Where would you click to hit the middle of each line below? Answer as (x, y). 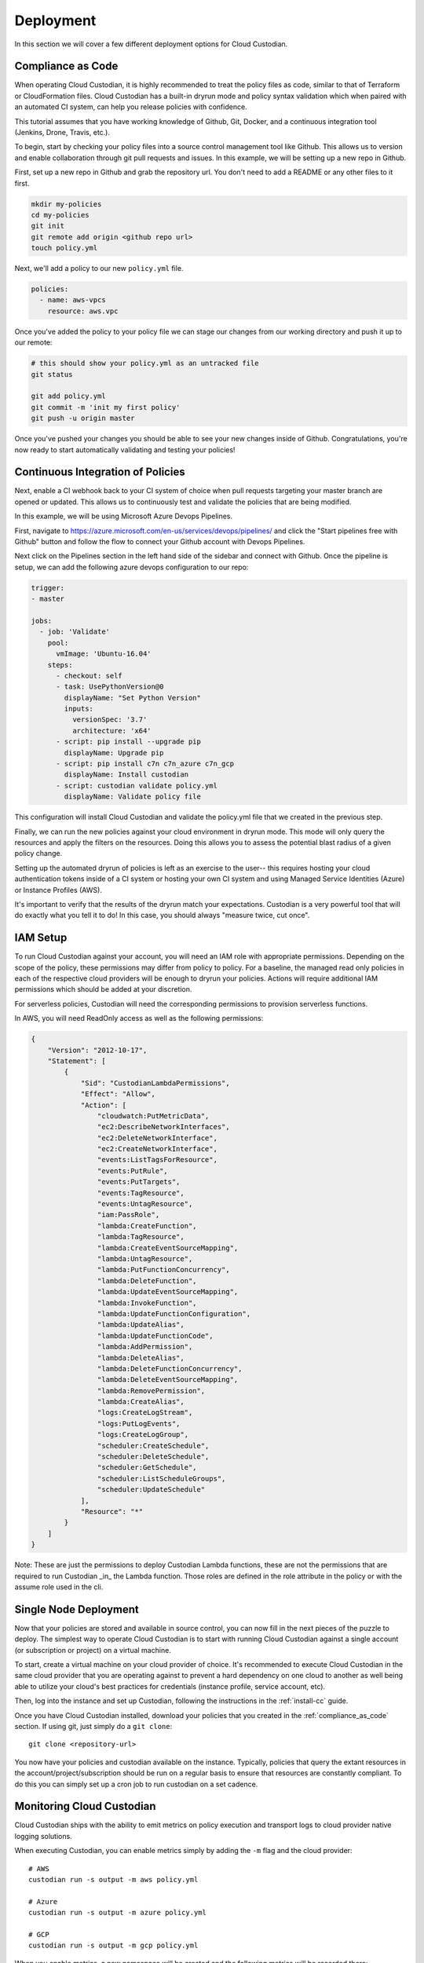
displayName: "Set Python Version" (133, 698)
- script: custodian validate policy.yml (137, 786)
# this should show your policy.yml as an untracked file (145, 364)
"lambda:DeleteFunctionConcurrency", (170, 1369)
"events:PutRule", (132, 1171)
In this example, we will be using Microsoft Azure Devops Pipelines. (124, 516)
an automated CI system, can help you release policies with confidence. (131, 107)
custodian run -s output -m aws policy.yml (113, 1879)
